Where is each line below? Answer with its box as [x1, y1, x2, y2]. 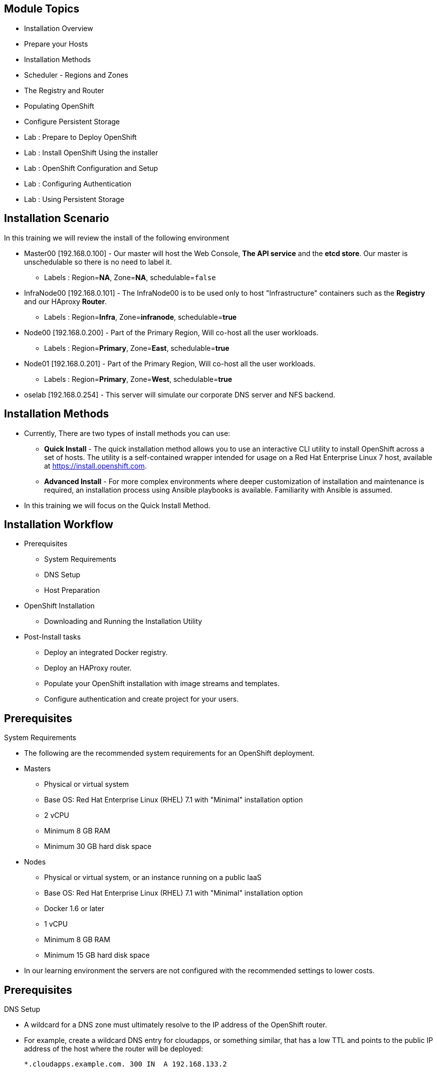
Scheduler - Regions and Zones [24, 70, 129, 79]
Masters [24, 764, 51, 773]
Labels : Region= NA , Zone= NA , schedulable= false [44, 273, 216, 282]
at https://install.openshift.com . [44, 461, 147, 470]
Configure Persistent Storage [24, 117, 120, 126]
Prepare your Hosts [24, 39, 88, 48]
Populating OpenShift [24, 101, 94, 110]
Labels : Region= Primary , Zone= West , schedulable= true [44, 374, 233, 383]
